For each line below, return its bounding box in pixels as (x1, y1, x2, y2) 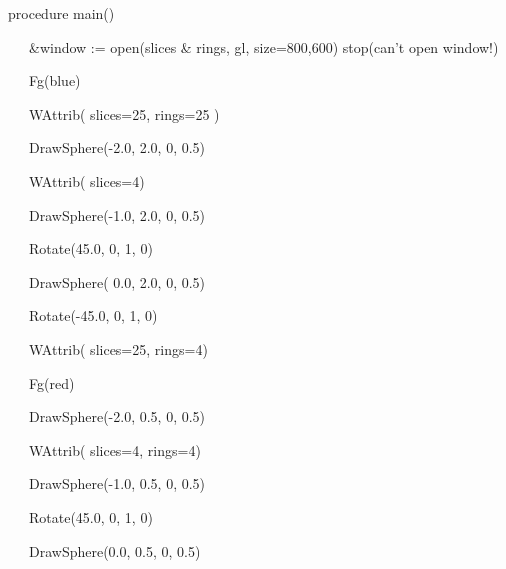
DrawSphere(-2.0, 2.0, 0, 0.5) (28, 137, 206, 158)
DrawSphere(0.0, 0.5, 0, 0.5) (28, 540, 201, 561)
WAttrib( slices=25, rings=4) (28, 338, 208, 359)
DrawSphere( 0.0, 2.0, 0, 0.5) (28, 271, 206, 292)
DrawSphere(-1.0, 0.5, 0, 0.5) (28, 473, 206, 494)
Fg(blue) (28, 70, 81, 91)
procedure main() (8, 3, 115, 23)
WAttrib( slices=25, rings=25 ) (28, 103, 220, 124)
